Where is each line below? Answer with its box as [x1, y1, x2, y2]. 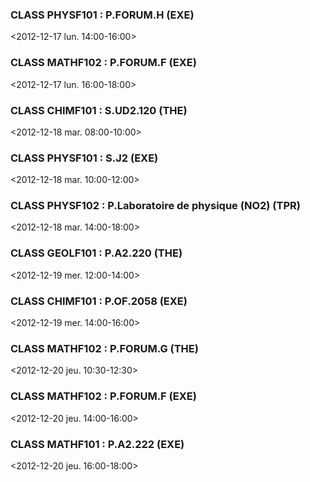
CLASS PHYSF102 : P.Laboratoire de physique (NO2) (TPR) [10, 199, 301, 213]
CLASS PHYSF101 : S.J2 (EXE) [10, 151, 159, 165]
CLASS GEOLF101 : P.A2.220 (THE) [10, 246, 183, 260]
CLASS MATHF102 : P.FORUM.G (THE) [10, 342, 199, 355]
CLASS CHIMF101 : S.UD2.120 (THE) [10, 103, 188, 117]
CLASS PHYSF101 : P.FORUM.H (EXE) [10, 8, 195, 22]
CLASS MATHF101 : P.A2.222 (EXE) [10, 437, 185, 451]
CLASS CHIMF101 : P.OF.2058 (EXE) [10, 294, 188, 308]
